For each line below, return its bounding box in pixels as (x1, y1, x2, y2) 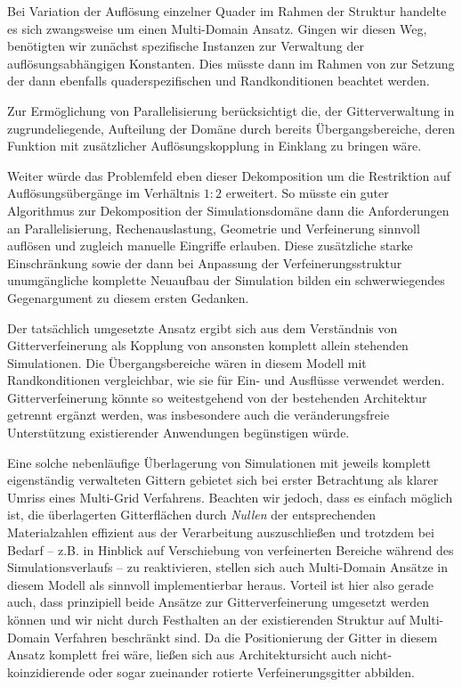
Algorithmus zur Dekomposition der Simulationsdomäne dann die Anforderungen (7, 200, 450, 219)
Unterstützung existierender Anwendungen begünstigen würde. (7, 423, 350, 442)
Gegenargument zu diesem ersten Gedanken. (7, 288, 249, 307)
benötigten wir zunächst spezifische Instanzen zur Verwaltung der (7, 37, 365, 55)
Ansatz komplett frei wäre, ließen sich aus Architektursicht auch (7, 645, 357, 664)
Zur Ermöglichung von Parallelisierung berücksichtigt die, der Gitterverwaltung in (7, 101, 455, 119)
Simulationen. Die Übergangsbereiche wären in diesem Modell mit (7, 353, 367, 372)
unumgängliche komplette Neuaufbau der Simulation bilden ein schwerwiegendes (7, 271, 445, 290)
